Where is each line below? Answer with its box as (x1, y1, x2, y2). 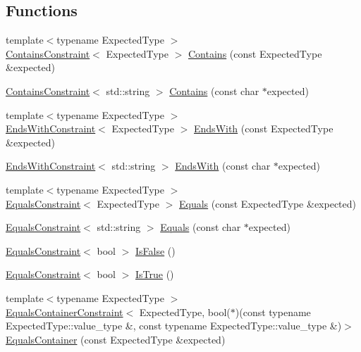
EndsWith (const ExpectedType (194, 121, 334, 136)
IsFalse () (135, 243, 176, 258)
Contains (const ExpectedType (188, 46, 322, 61)
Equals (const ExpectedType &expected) (179, 196, 356, 210)
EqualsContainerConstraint (6, 304, 123, 319)
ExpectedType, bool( (139, 304, 231, 319)
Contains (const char (169, 83, 259, 98)
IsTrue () (135, 267, 174, 282)
